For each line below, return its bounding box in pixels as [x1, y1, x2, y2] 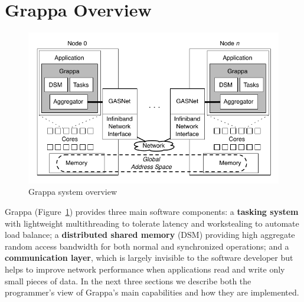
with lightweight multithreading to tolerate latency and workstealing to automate [5, 217, 299, 229]
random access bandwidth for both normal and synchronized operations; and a [5, 240, 289, 252]
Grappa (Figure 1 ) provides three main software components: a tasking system [5, 205, 299, 218]
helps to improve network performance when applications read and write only [5, 263, 285, 275]
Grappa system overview [28, 185, 117, 198]
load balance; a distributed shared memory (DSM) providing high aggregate [5, 228, 295, 241]
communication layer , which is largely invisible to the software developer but [5, 251, 293, 264]
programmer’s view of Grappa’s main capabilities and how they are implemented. [5, 286, 299, 298]
